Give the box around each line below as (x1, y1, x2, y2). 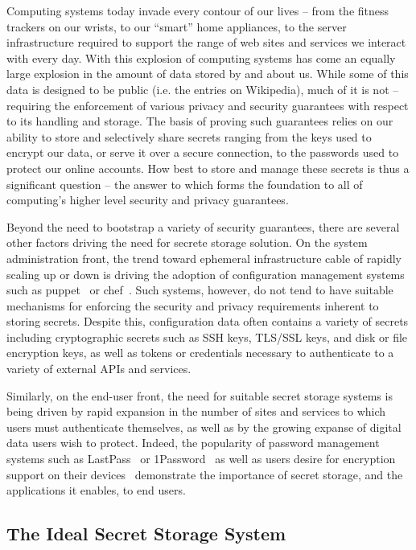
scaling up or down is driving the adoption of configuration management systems (6, 265, 405, 282)
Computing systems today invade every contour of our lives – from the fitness (6, 2, 389, 18)
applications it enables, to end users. (6, 482, 186, 499)
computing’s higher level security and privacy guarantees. (6, 191, 289, 208)
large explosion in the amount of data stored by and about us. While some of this (6, 65, 409, 82)
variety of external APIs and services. (6, 360, 192, 377)
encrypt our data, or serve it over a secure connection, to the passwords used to (6, 144, 399, 161)
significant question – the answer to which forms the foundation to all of (6, 175, 363, 192)
